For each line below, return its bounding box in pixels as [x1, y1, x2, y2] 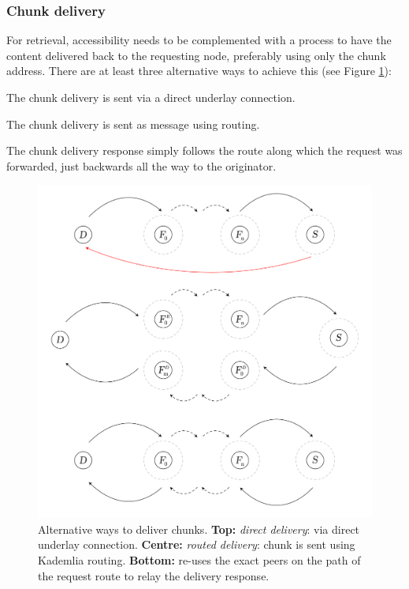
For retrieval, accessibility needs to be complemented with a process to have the [6, 32, 392, 48]
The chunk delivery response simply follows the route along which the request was [6, 142, 403, 159]
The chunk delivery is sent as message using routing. [6, 115, 260, 132]
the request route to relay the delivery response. [38, 567, 270, 583]
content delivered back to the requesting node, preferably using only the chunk [6, 47, 386, 63]
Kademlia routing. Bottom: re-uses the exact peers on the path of [38, 552, 361, 568]
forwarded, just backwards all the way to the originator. [6, 157, 277, 174]
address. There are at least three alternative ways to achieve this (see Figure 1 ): [6, 62, 392, 79]
